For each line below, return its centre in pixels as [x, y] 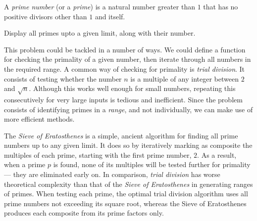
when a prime [25, 164]
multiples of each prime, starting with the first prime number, [98, 155]
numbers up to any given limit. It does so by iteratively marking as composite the [128, 145]
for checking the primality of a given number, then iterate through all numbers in [128, 59]
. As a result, [217, 155]
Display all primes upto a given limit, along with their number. [100, 33]
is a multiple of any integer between [184, 78]
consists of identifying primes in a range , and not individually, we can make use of [128, 109]
